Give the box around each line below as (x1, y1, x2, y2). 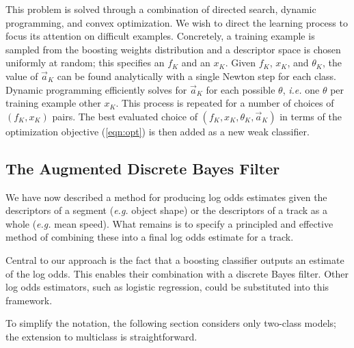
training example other (5, 96, 101, 110)
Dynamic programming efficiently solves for (5, 82, 187, 96)
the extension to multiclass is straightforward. (5, 329, 198, 343)
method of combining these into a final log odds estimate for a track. (5, 230, 294, 244)
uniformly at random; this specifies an (5, 55, 165, 70)
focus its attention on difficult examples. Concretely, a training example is (5, 29, 315, 43)
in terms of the (280, 109, 342, 123)
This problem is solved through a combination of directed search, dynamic (5, 2, 316, 16)
